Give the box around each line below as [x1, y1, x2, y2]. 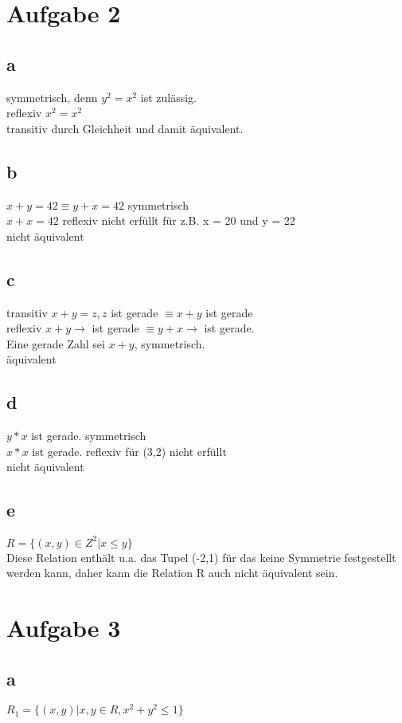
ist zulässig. [140, 88, 197, 105]
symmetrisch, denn [6, 88, 98, 105]
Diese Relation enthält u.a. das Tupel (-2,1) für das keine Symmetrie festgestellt [6, 548, 396, 565]
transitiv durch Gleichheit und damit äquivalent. [6, 120, 244, 136]
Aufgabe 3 [6, 611, 121, 643]
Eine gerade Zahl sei [6, 335, 105, 352]
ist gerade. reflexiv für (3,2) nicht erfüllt [32, 442, 227, 459]
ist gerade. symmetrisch [31, 427, 146, 444]
